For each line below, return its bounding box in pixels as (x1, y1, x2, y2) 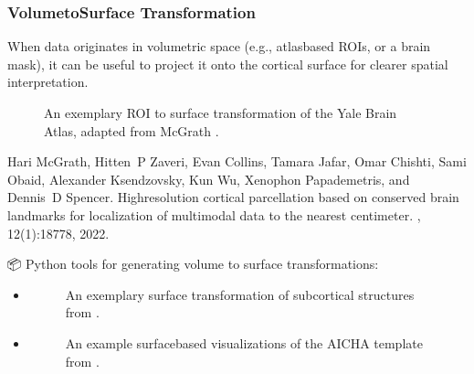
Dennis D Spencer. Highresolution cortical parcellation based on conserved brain (7, 187, 459, 207)
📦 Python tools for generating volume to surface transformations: (7, 254, 379, 273)
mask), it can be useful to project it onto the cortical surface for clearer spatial (7, 54, 448, 73)
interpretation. (7, 72, 89, 91)
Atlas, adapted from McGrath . (44, 121, 219, 140)
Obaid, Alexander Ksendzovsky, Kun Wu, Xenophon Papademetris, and (7, 169, 410, 188)
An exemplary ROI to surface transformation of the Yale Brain (44, 103, 397, 122)
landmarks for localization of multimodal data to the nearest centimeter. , (7, 205, 421, 224)
